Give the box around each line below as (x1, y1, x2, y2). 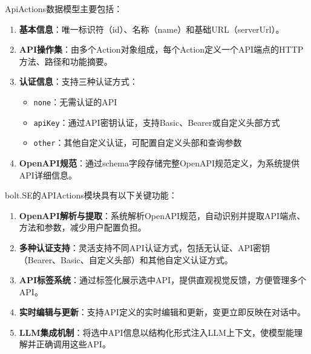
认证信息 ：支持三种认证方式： (19, 75, 138, 88)
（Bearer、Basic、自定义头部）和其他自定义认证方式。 (19, 253, 233, 266)
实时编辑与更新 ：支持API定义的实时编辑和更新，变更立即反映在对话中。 (19, 306, 306, 318)
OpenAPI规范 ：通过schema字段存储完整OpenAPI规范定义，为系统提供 (19, 156, 300, 169)
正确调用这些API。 (36, 338, 111, 350)
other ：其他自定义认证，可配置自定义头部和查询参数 (33, 136, 242, 149)
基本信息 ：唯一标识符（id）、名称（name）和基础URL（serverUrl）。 (19, 22, 284, 35)
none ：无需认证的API (33, 95, 117, 108)
